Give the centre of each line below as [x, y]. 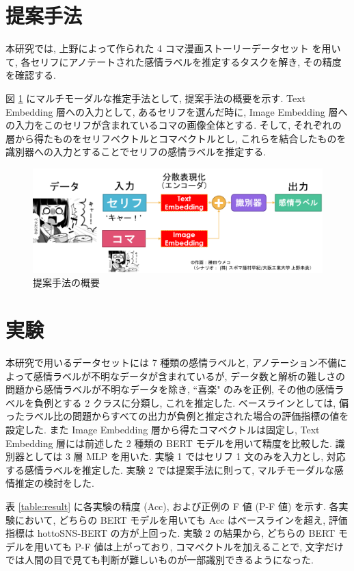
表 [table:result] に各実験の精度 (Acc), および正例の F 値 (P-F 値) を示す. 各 [172, 506]
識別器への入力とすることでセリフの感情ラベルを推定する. [136, 152]
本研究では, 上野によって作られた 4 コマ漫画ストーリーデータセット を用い [173, 48]
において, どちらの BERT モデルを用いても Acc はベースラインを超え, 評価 [181, 519]
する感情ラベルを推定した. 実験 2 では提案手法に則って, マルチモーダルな [170, 469]
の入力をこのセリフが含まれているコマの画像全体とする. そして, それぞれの [174, 125]
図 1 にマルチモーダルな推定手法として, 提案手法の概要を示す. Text [156, 98]
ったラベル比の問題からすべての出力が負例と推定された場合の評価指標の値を [177, 416]
